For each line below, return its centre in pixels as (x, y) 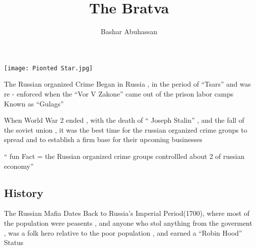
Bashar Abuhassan (129, 31)
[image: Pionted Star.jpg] (48, 68)
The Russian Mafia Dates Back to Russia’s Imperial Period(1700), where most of (127, 213)
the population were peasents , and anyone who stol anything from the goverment (128, 223)
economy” (19, 166)
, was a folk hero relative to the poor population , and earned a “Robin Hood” (123, 232)
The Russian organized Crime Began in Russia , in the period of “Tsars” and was (128, 84)
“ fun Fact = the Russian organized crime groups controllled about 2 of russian (124, 156)
